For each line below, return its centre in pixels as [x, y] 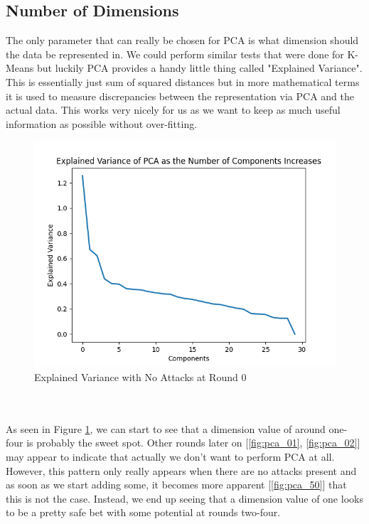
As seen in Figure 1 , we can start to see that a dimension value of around [166, 428]
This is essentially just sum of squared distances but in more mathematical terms [183, 81]
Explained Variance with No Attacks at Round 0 [140, 376]
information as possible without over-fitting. [102, 123]
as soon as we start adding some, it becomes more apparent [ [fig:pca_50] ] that [176, 485]
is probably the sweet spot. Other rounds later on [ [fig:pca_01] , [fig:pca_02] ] [193, 443]
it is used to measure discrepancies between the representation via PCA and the [180, 96]
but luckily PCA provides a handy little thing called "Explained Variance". [200, 68]
